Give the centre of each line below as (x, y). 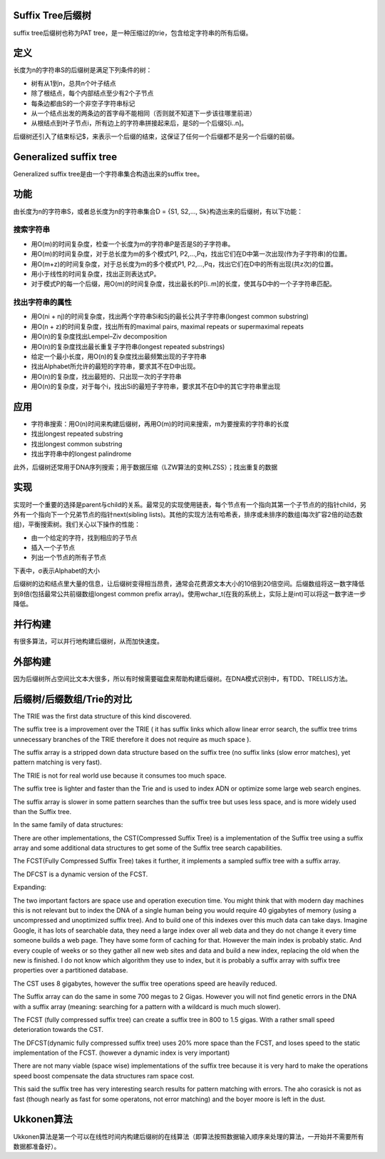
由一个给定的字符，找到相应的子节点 (84, 537)
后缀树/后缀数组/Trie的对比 (72, 699)
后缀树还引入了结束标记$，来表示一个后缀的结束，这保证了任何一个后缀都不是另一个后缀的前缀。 (156, 136)
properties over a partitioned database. (71, 970)
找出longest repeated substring (77, 434)
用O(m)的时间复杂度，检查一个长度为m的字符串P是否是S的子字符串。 (133, 244)
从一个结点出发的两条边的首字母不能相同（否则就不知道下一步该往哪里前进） (143, 113)
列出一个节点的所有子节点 (68, 558)
